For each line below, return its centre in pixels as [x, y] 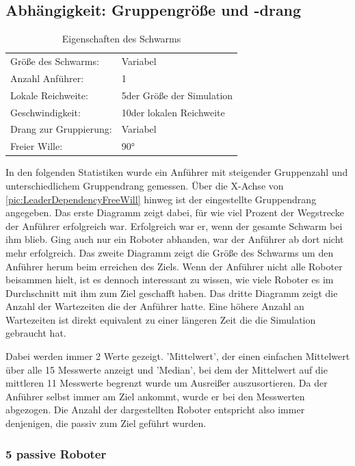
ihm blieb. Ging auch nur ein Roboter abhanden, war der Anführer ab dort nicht [175, 239]
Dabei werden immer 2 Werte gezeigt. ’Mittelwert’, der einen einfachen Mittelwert [178, 356]
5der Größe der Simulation [177, 95]
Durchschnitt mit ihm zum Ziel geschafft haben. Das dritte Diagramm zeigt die [172, 293]
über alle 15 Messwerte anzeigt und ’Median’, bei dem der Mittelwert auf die [167, 369]
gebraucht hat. [36, 333]
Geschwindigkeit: [45, 112]
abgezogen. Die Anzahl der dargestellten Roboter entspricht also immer [155, 410]
